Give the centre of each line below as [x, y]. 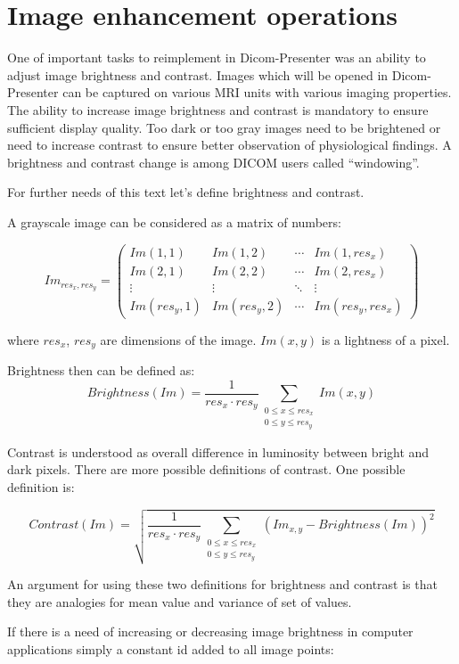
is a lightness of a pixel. [385, 339]
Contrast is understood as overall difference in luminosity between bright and [218, 451]
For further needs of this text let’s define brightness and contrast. [186, 192]
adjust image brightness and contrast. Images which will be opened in [198, 74]
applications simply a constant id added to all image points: [171, 649]
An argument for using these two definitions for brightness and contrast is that [222, 584]
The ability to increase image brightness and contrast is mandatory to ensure [218, 109]
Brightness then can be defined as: [101, 370]
